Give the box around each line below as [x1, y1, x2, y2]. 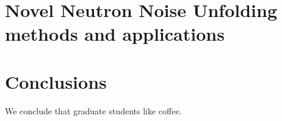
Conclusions [5, 69, 107, 94]
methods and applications [5, 21, 225, 46]
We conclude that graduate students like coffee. [5, 104, 182, 117]
